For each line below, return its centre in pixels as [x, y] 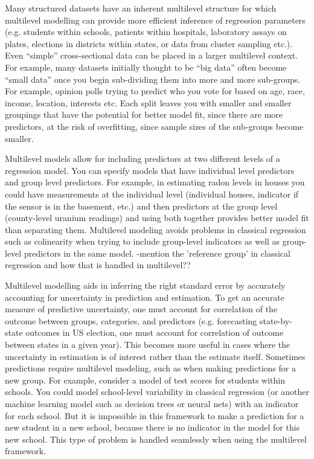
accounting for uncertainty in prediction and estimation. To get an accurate [145, 297]
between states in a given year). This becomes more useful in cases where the [148, 345]
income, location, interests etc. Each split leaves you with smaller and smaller [148, 102]
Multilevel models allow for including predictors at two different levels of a [143, 159]
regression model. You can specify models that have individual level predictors [150, 170]
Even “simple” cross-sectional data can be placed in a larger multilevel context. [152, 55]
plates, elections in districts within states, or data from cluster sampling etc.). [149, 43]
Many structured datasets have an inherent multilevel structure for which [141, 8]
